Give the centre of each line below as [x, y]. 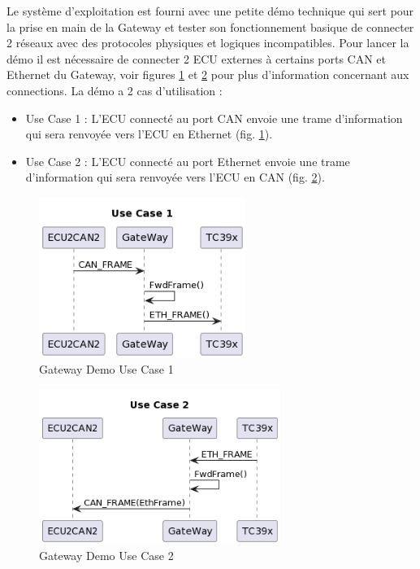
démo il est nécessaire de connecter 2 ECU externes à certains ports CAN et [197, 58]
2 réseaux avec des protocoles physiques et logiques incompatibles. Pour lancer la [208, 43]
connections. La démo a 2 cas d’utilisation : [115, 90]
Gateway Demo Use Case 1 [106, 369]
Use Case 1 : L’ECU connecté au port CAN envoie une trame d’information [214, 118]
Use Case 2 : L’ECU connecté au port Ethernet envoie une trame [188, 161]
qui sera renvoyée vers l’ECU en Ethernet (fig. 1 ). [149, 134]
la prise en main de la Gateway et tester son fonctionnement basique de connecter [210, 26]
